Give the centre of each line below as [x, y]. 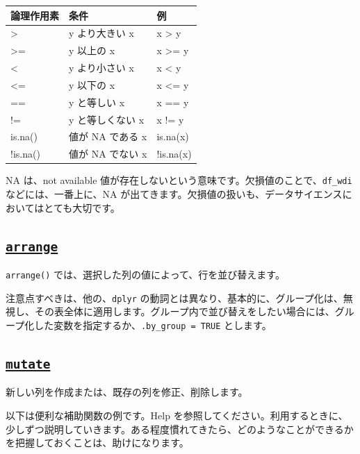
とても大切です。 [82, 207]
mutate [28, 364]
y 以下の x [92, 84]
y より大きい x [101, 33]
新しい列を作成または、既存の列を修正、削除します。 [127, 392]
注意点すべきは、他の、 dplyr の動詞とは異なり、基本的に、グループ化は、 [174, 297]
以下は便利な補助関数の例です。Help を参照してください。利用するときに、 [177, 415]
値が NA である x [108, 136]
